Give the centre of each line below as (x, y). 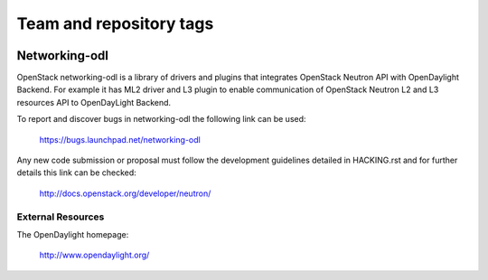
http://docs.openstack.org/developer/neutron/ (125, 193)
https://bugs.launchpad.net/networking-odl (120, 139)
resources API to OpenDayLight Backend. (94, 102)
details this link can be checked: (77, 173)
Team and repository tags (115, 23)
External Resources (61, 217)
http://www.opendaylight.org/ (94, 255)
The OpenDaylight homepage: (73, 234)
